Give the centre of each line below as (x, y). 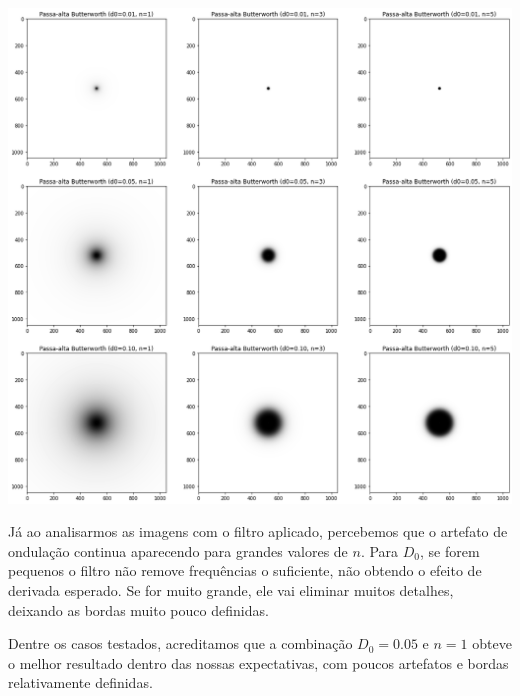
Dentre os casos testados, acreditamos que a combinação (180, 643)
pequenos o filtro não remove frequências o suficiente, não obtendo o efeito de (245, 570)
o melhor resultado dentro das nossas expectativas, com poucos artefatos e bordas (258, 662)
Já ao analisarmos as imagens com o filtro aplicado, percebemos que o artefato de (258, 531)
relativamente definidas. (80, 682)
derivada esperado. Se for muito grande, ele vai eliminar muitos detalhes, (231, 590)
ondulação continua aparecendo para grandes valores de (178, 550)
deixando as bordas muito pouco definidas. (138, 609)
